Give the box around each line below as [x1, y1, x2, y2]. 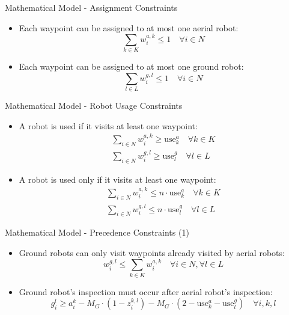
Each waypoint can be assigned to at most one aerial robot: [19, 21, 239, 34]
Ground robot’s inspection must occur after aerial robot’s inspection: [19, 285, 273, 298]
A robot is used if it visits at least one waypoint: [19, 119, 198, 132]
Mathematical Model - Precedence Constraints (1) [5, 226, 189, 239]
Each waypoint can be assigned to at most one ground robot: [19, 60, 244, 73]
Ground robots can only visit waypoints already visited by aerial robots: [19, 246, 285, 258]
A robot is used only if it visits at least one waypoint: [19, 173, 216, 185]
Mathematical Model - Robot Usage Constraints [5, 99, 183, 112]
